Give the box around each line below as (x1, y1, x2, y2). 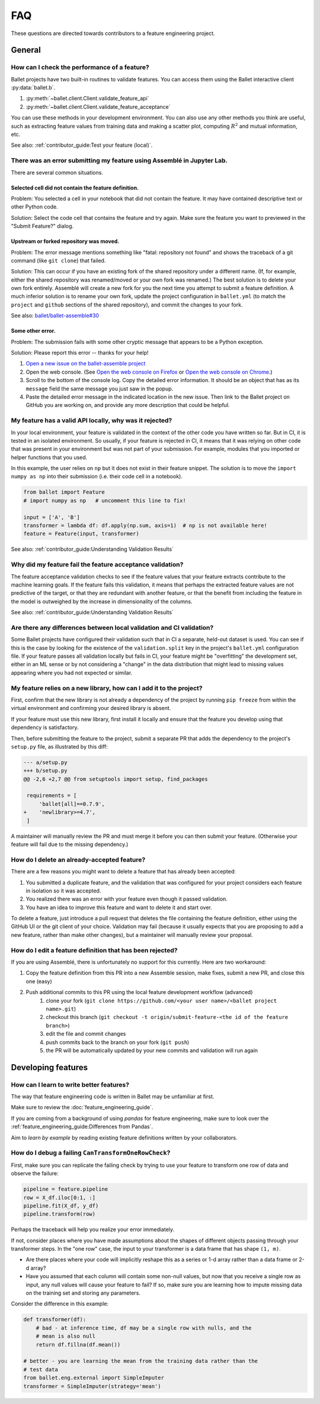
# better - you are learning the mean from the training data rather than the (23, 1358, 258, 1365)
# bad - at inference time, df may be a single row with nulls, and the (36, 1324, 252, 1331)
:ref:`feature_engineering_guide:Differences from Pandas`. (11, 1123, 153, 1130)
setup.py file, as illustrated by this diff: (11, 743, 108, 750)
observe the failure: (11, 1170, 59, 1177)
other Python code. (11, 203, 59, 210)
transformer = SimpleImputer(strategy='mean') (23, 1383, 161, 1390)
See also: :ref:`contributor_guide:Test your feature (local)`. (11, 141, 153, 149)
